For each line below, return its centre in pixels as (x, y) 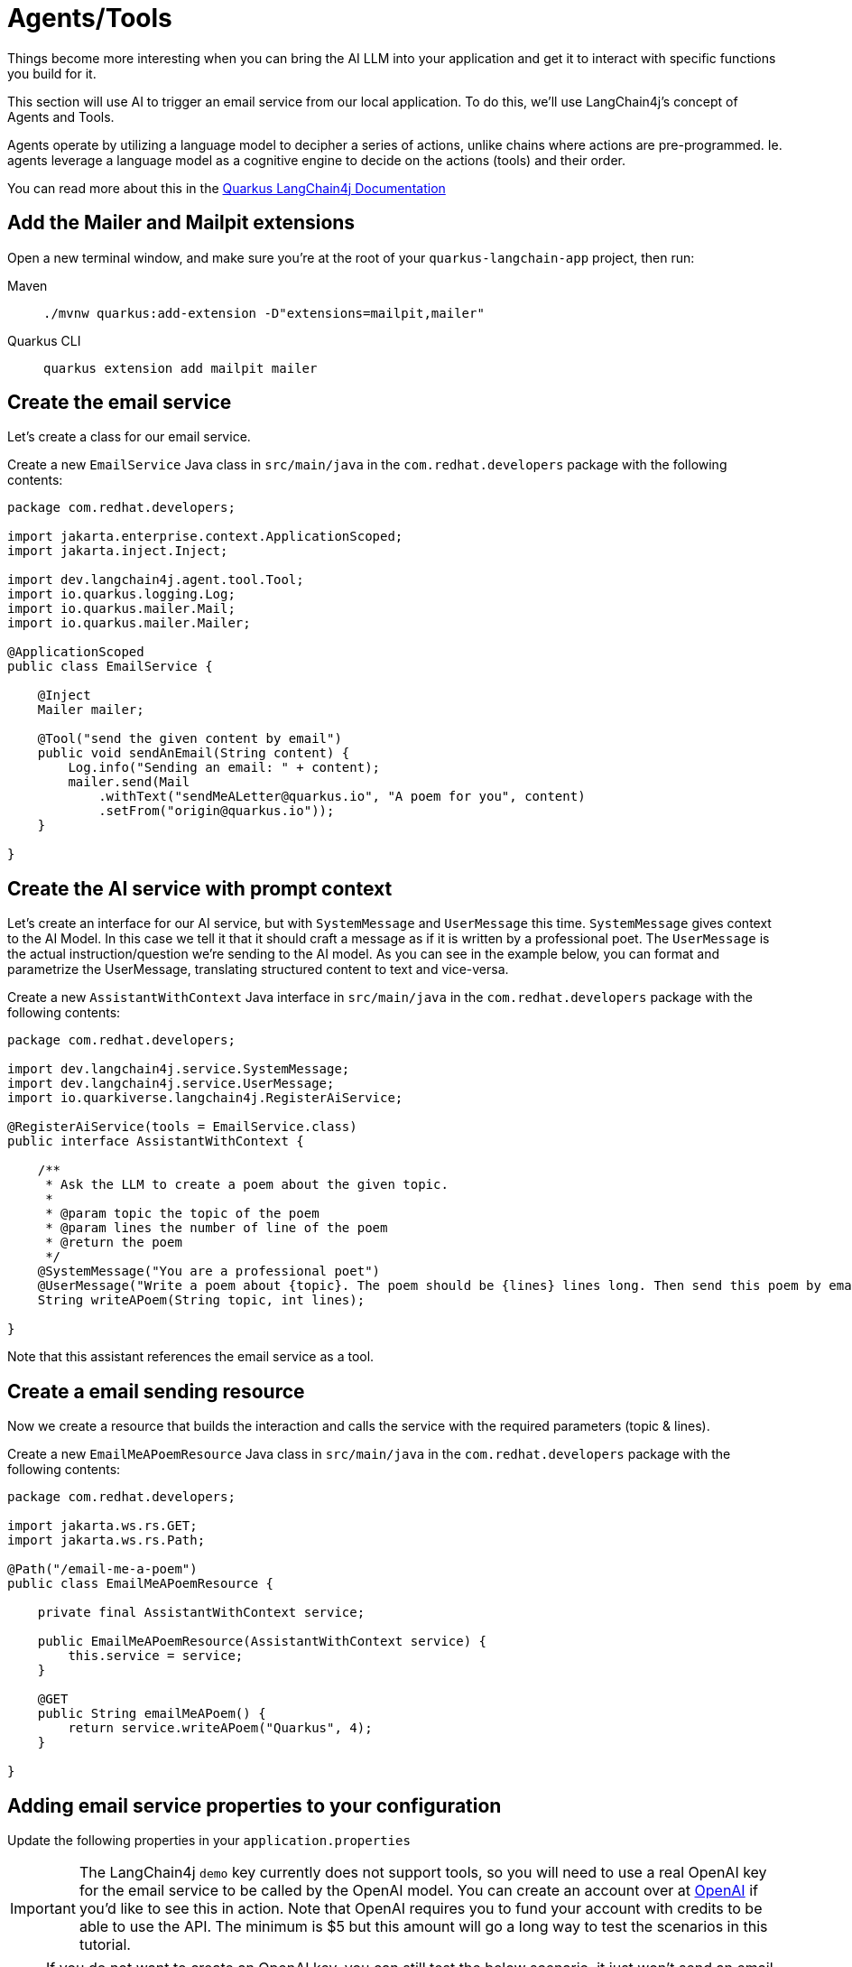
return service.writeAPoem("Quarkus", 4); (220, 1728)
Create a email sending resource (156, 1391)
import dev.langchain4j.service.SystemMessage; (179, 1069)
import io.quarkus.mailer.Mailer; (129, 623)
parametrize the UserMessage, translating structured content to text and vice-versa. (258, 970)
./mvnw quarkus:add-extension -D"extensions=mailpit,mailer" (264, 313)
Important (43, 1908)
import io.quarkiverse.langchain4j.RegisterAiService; (205, 1098)
